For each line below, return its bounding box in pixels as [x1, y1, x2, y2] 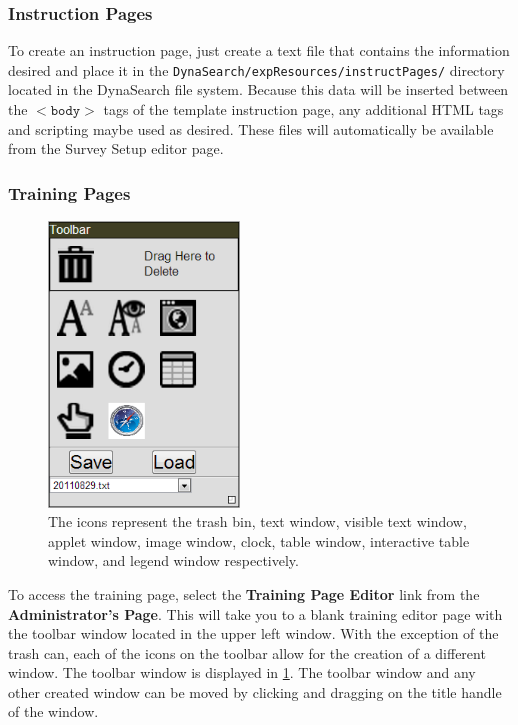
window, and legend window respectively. [48, 550, 299, 571]
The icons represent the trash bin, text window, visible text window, [48, 511, 467, 532]
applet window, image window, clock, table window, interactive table [48, 530, 470, 551]
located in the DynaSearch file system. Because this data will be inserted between [8, 79, 509, 100]
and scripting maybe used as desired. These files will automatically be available [8, 118, 494, 139]
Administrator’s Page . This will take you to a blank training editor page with [8, 603, 503, 624]
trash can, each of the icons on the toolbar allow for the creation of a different [8, 642, 486, 663]
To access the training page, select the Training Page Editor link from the [8, 583, 480, 604]
